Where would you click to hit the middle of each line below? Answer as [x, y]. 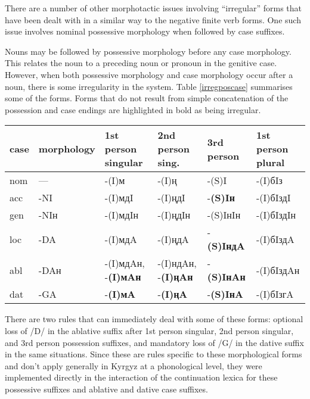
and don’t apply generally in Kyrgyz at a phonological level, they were [134, 365]
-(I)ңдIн [174, 215]
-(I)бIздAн [278, 270]
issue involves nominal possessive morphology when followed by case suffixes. [145, 31]
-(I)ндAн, [177, 263]
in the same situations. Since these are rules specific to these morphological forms [154, 354]
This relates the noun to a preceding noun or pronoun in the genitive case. [141, 63]
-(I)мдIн [121, 215]
